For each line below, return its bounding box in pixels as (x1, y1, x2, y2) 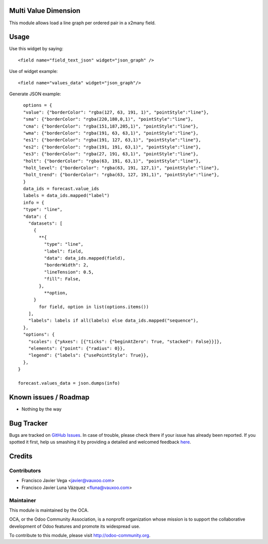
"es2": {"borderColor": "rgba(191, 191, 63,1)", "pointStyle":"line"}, (23, 144, 201, 150)
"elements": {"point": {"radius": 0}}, (28, 345, 126, 351)
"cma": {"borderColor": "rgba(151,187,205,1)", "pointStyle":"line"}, (23, 123, 199, 129)
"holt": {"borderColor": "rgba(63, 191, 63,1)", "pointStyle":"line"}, (23, 158, 201, 164)
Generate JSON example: (9, 91, 62, 97)
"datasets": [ (28, 221, 63, 226)
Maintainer (9, 497, 36, 504)
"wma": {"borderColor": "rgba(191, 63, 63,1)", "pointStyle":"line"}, (23, 130, 199, 136)
